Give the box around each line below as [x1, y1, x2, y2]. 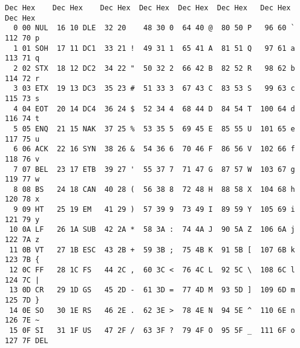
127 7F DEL [5, 336, 48, 345]
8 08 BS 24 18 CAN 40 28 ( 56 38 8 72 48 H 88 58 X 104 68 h [13, 185, 295, 194]
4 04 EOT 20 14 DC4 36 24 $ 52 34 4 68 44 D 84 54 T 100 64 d [13, 104, 295, 113]
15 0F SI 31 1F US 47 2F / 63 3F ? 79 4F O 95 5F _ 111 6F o [9, 326, 295, 335]
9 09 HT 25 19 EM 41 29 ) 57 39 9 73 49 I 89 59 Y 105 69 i [13, 205, 295, 214]
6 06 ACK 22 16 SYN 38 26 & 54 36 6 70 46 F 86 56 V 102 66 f [13, 145, 295, 154]
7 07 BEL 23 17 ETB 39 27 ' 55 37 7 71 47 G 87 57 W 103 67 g [13, 165, 295, 174]
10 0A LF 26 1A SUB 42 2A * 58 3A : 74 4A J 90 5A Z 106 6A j [9, 225, 295, 234]
